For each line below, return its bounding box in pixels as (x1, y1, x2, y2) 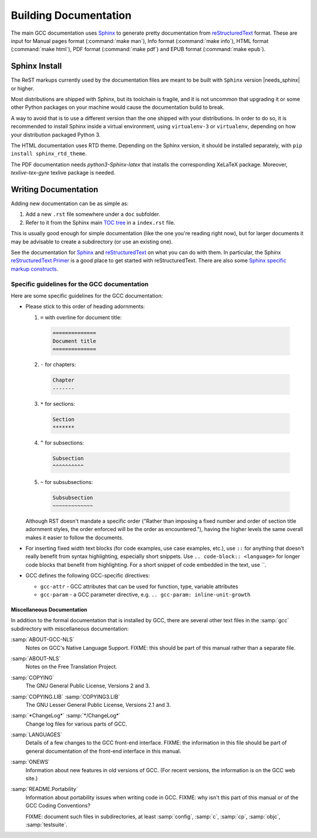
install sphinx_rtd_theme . (11, 150, 87, 157)
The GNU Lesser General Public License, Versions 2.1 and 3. (25, 701, 171, 708)
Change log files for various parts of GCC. (25, 720, 127, 727)
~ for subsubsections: (40, 478, 93, 485)
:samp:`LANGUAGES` (11, 731, 62, 738)
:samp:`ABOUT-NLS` (11, 655, 61, 662)
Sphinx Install (11, 61, 62, 71)
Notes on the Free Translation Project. (25, 663, 117, 670)
